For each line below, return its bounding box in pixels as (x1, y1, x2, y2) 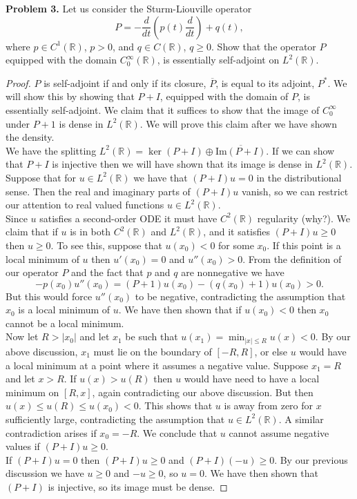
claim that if (6, 224, 58, 239)
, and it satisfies (203, 224, 271, 239)
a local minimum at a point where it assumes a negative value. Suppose (6, 358, 309, 372)
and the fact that (71, 265, 144, 280)
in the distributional (256, 170, 342, 184)
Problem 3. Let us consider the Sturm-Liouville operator (6, 1, 252, 15)
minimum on (6, 384, 59, 399)
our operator (6, 265, 59, 280)
